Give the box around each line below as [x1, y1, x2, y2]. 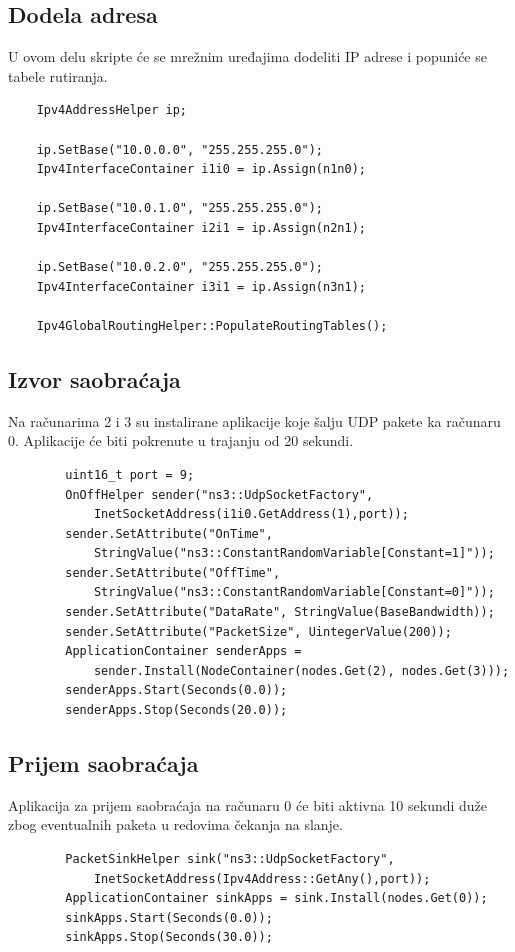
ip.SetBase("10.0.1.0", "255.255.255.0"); [36, 201, 323, 216]
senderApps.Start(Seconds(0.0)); [65, 683, 288, 698]
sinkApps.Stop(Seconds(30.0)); [65, 930, 273, 945]
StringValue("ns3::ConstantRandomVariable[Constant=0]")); [93, 585, 495, 600]
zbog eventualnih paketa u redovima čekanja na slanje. [8, 814, 343, 835]
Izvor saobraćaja [8, 363, 181, 394]
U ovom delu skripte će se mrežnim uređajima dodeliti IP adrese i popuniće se [8, 46, 487, 67]
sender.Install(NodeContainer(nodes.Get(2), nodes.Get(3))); [93, 663, 510, 678]
